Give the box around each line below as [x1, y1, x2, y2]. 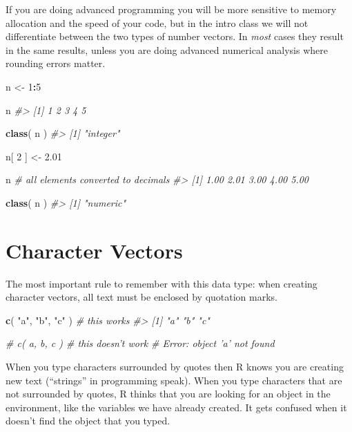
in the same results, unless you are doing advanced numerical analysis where [6, 42, 328, 57]
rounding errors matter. [6, 56, 106, 71]
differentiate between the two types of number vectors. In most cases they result [6, 29, 344, 44]
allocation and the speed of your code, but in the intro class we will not [6, 15, 309, 30]
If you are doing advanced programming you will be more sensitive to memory [6, 2, 337, 16]
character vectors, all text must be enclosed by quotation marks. [6, 290, 277, 304]
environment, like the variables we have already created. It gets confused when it [6, 400, 347, 414]
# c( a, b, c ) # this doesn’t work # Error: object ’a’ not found [6, 336, 275, 350]
